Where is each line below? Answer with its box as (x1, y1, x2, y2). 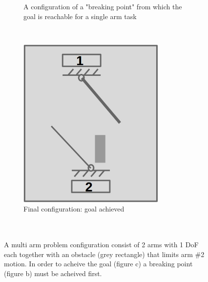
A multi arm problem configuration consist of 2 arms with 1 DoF (4, 239, 199, 250)
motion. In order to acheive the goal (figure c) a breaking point (4, 258, 193, 269)
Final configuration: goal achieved (23, 204, 125, 214)
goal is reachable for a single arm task (23, 11, 137, 21)
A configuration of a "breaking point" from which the (23, 1, 182, 11)
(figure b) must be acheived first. (4, 268, 102, 278)
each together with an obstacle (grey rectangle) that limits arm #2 (4, 249, 205, 259)
